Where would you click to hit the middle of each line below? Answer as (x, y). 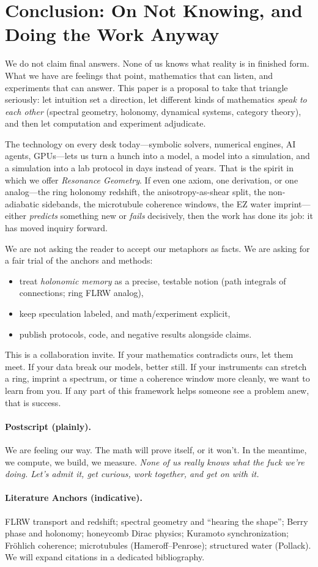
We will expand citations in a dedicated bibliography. (105, 557)
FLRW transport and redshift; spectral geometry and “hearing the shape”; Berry (157, 521)
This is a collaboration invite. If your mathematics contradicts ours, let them (149, 354)
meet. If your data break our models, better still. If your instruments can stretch (156, 366)
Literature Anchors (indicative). (74, 498)
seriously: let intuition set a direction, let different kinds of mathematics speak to (156, 99)
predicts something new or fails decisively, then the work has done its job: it (171, 216)
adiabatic (22, 203)
